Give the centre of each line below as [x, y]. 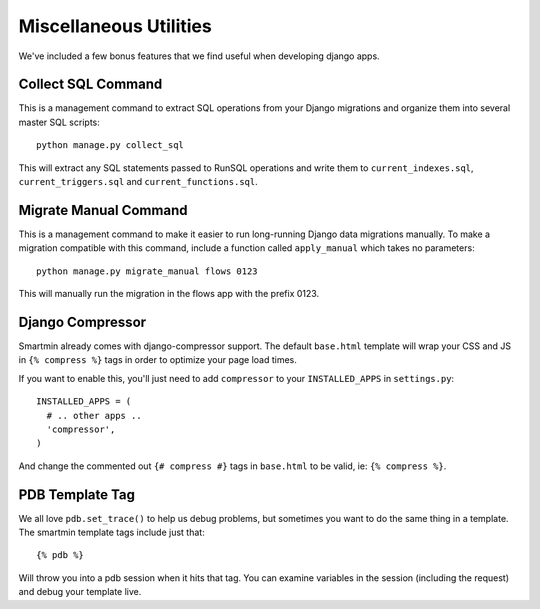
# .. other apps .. [94, 415]
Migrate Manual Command [103, 210]
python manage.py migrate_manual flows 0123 [147, 271]
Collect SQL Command [90, 84]
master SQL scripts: [59, 122]
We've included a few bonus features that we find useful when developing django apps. [199, 56]
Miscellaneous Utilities [115, 26]
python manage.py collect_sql [110, 145]
